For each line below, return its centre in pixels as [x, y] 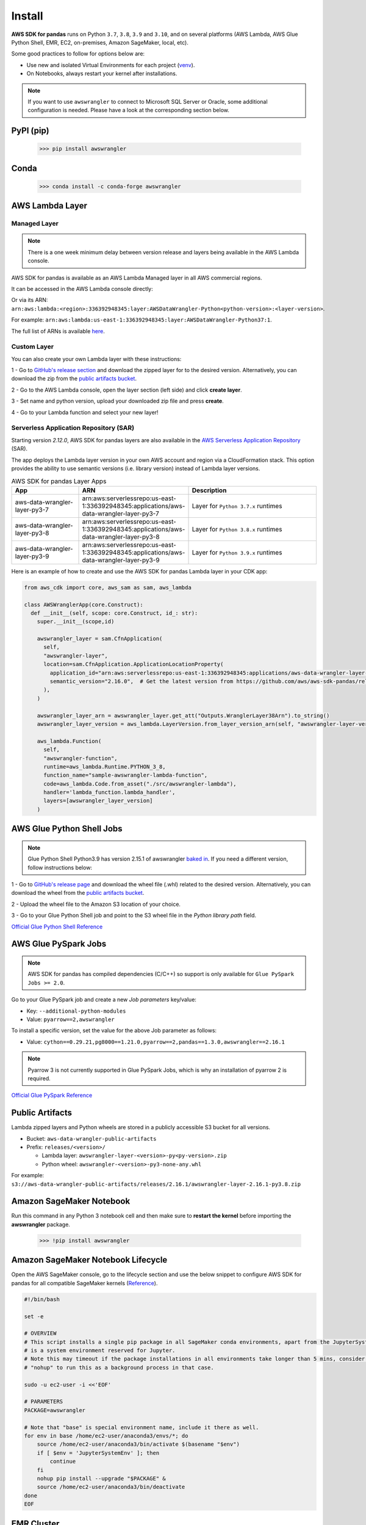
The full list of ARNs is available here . [58, 331]
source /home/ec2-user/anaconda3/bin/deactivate [111, 1487]
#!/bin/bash [42, 1299]
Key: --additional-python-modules [76, 1011]
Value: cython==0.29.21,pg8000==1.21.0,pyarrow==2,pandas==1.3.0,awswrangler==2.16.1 [156, 1042]
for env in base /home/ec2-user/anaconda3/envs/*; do [106, 1436]
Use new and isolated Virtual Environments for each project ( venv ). [111, 65]
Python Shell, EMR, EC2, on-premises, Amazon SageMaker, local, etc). [100, 42]
